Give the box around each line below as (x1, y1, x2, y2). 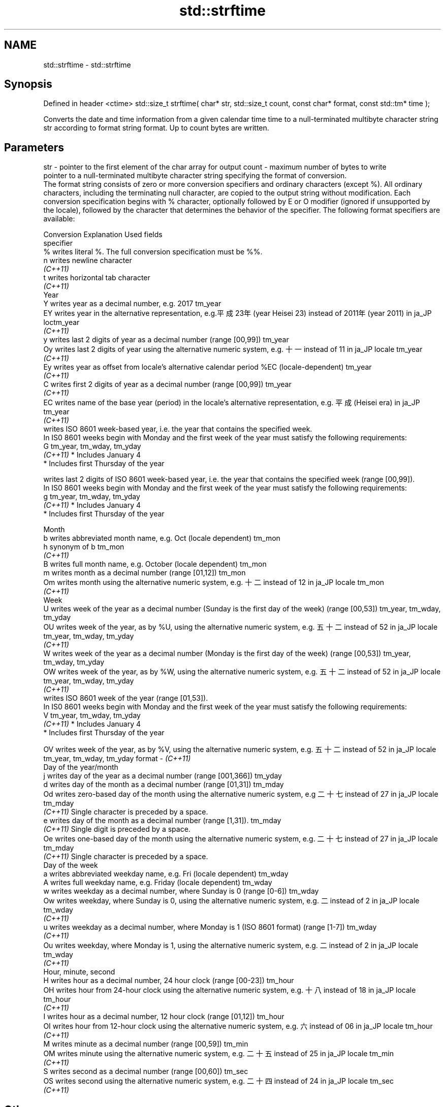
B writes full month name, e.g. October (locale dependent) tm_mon (43, 560, 267, 569)
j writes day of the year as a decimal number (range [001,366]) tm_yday (43, 771, 282, 780)
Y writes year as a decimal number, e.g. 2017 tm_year (43, 299, 221, 308)
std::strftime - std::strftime (43, 60, 131, 69)
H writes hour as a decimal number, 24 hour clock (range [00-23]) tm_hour (43, 976, 294, 985)
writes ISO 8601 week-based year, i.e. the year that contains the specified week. (43, 425, 312, 434)
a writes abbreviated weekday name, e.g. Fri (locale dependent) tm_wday (43, 869, 289, 878)
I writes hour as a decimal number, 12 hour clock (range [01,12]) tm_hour (43, 1012, 284, 1021)
